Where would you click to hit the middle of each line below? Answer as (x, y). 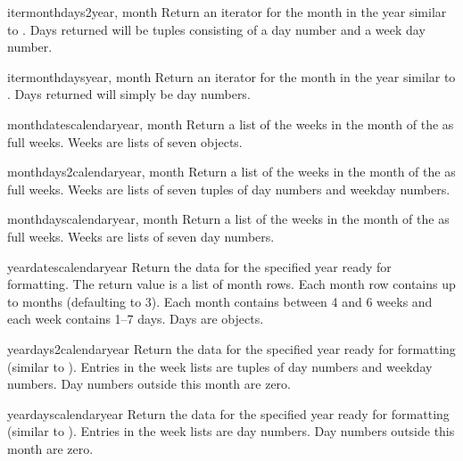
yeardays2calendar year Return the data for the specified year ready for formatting (231, 348)
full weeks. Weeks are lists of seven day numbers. (141, 236)
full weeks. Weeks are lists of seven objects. (125, 141)
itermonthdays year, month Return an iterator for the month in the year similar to (231, 76)
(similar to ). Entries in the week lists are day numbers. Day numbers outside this (231, 431)
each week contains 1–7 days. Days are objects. (136, 319)
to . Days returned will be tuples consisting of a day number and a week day (216, 29)
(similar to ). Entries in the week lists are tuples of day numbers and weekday (220, 366)
